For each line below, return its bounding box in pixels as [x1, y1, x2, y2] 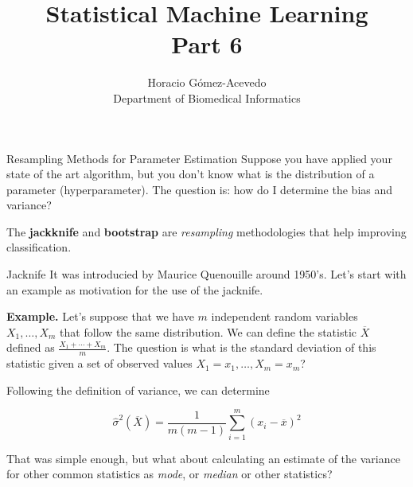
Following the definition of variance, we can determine [6, 381, 270, 398]
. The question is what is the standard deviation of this [107, 339, 376, 356]
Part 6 [171, 28, 243, 60]
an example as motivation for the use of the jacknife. [6, 281, 263, 298]
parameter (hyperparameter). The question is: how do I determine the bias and [6, 181, 393, 197]
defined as [6, 339, 55, 356]
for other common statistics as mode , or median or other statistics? [6, 466, 333, 482]
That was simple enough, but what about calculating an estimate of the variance [6, 450, 400, 466]
